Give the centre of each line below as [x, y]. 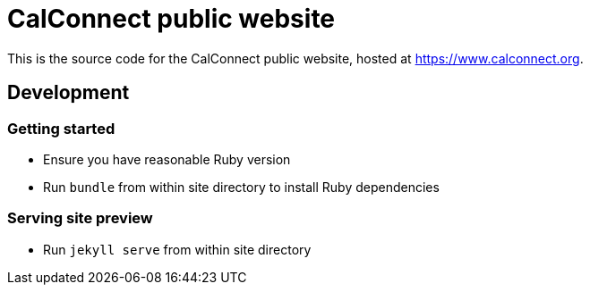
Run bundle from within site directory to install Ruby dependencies [241, 187]
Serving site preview [80, 218]
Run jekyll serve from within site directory [177, 249]
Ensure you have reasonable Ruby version [167, 159]
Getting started [61, 128]
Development [68, 93]
